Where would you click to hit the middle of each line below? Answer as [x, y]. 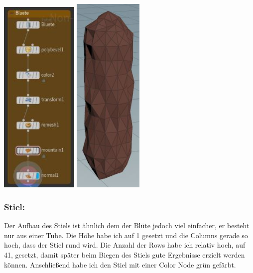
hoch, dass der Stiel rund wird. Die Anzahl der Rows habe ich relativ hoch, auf [125, 245]
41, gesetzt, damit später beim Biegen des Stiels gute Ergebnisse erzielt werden [125, 254]
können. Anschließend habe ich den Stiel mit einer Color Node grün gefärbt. [120, 264]
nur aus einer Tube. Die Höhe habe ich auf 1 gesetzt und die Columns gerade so [126, 235]
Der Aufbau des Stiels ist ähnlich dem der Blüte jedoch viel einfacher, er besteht [127, 225]
